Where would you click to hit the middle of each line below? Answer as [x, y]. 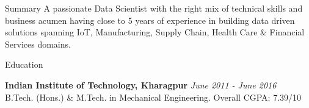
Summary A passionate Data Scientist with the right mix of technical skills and [154, 8]
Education [24, 64]
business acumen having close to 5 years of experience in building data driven [150, 20]
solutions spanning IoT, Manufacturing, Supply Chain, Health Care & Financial [155, 32]
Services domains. [38, 44]
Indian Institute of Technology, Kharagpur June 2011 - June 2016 [141, 85]
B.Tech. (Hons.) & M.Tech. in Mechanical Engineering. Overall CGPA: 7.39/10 [153, 97]
